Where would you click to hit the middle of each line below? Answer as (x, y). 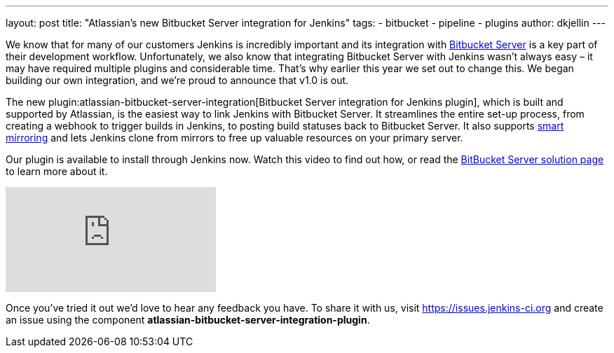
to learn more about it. (57, 171)
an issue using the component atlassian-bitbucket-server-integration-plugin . (188, 320)
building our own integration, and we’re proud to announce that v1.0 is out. (177, 80)
